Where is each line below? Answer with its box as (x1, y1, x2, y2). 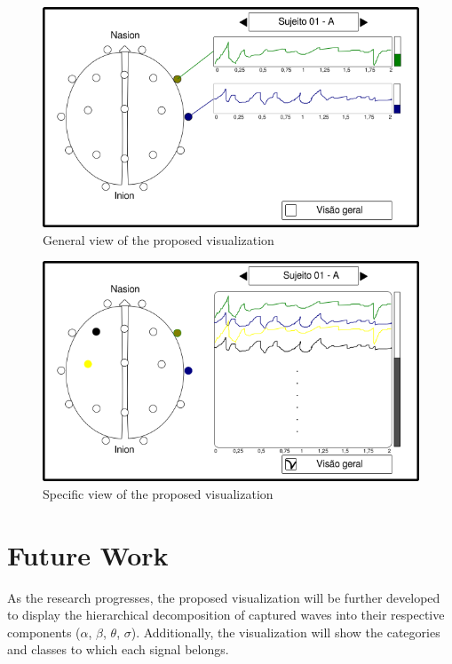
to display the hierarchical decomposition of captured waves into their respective (7, 605, 445, 624)
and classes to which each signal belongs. (7, 640, 229, 659)
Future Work (7, 536, 169, 573)
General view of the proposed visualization (43, 230, 274, 249)
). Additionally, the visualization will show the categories (131, 622, 440, 641)
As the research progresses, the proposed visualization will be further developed (7, 588, 440, 606)
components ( (7, 622, 81, 641)
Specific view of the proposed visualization (43, 484, 274, 502)
